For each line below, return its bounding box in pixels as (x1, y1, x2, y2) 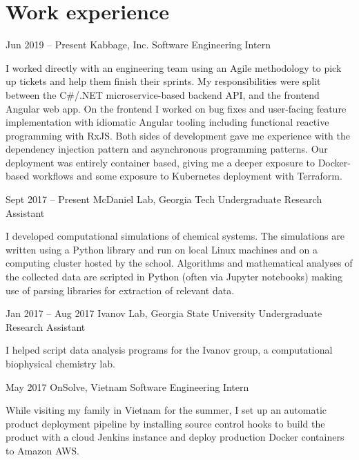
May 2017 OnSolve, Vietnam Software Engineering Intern (6, 379, 249, 394)
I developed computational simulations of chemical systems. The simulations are (6, 229, 345, 243)
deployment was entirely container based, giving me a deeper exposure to (6, 155, 315, 169)
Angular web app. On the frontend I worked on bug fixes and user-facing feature (6, 101, 347, 115)
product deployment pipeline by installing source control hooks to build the (6, 416, 325, 430)
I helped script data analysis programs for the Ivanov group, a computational (6, 343, 333, 357)
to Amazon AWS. (6, 443, 79, 457)
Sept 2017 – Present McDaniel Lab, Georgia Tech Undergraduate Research (6, 192, 322, 207)
